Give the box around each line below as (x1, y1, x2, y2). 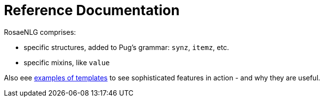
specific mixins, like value (24, 58, 110, 67)
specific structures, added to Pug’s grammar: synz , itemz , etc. (24, 43, 229, 51)
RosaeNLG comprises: (4, 27, 76, 36)
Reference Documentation (4, 2, 180, 19)
